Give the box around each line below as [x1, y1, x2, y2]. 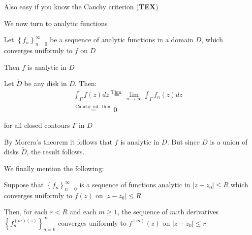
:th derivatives [176, 206, 219, 217]
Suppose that [4, 179, 44, 190]
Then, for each [4, 206, 48, 217]
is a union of [210, 137, 248, 147]
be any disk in [24, 78, 67, 88]
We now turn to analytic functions [4, 18, 108, 28]
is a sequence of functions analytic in [79, 179, 190, 190]
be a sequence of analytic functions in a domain [50, 34, 193, 45]
